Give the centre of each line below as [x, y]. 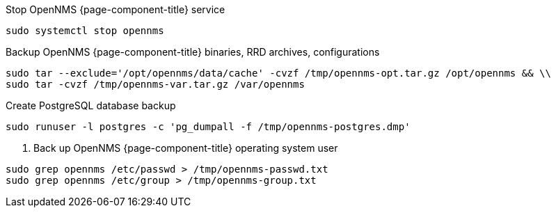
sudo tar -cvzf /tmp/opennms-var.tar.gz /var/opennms [155, 84]
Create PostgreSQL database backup [91, 105]
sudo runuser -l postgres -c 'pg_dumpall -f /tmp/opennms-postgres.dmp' [208, 127]
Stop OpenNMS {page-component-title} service [116, 9]
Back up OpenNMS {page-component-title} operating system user [186, 148]
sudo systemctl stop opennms [85, 31]
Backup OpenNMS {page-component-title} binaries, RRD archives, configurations [193, 52]
